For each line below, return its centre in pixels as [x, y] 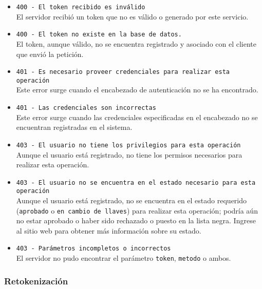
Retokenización [36, 281]
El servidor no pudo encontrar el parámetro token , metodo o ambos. [124, 258]
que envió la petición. [50, 54]
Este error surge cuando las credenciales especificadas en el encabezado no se [137, 117]
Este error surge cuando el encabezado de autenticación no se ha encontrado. [137, 90]
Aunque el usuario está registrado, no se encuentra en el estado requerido [132, 200]
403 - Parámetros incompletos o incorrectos [93, 249]
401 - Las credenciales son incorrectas [86, 108]
